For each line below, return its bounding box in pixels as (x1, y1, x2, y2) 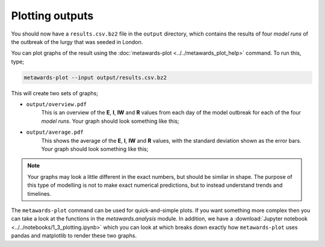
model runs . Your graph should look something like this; (41, 117, 180, 125)
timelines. (27, 190, 52, 197)
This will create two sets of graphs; (11, 89, 99, 96)
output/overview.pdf (26, 101, 87, 108)
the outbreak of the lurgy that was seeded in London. (11, 38, 143, 45)
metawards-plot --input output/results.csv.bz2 (23, 74, 167, 81)
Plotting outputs (11, 9, 94, 22)
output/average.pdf (26, 129, 84, 136)
